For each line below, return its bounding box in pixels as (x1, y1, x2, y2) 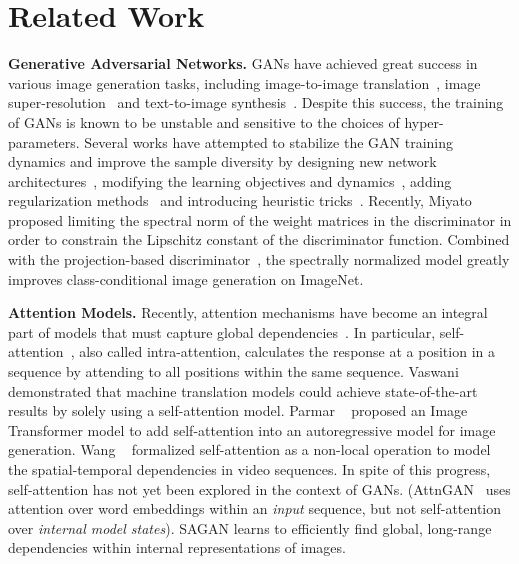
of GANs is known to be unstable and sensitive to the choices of (8, 111, 400, 132)
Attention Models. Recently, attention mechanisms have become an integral (8, 302, 488, 323)
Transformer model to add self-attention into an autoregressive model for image (8, 419, 496, 440)
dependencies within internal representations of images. (8, 537, 346, 558)
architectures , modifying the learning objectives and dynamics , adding (8, 170, 452, 191)
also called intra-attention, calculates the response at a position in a (79, 341, 495, 362)
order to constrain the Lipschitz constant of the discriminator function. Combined (8, 229, 510, 250)
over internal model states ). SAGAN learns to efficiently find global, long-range (8, 517, 492, 538)
